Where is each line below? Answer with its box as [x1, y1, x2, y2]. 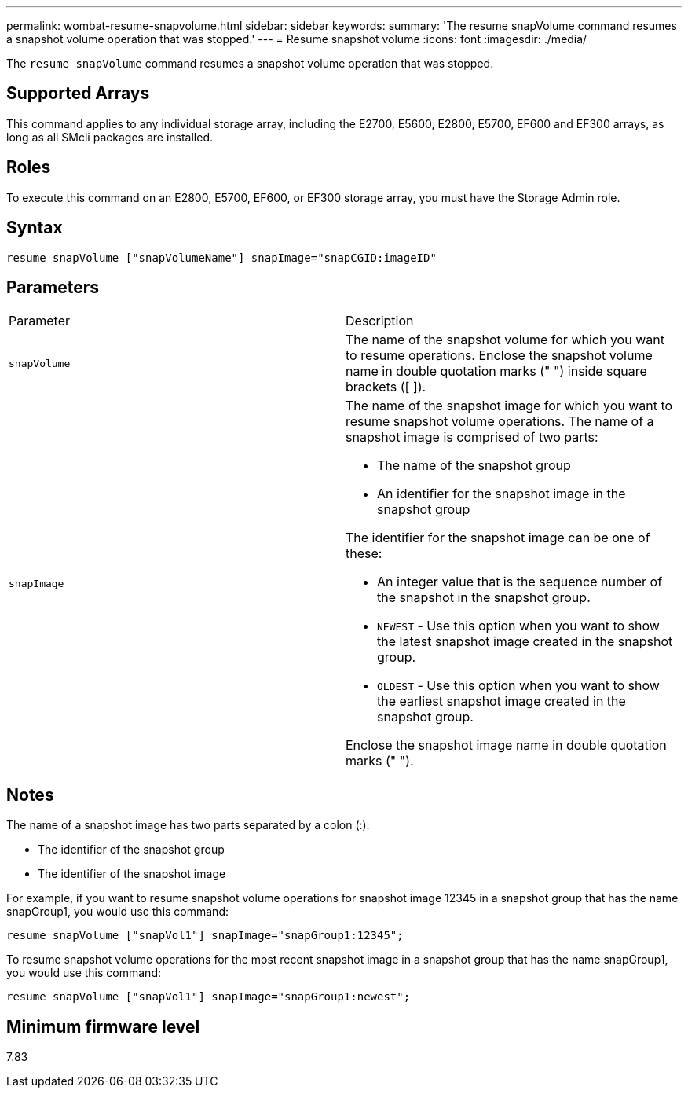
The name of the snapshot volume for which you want [346, 332, 664, 348]
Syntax [6, 218, 63, 238]
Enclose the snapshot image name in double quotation [346, 737, 667, 754]
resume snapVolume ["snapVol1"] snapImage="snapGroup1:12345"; [6, 929, 404, 942]
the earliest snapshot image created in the [377, 693, 626, 710]
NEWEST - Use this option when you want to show [377, 618, 660, 634]
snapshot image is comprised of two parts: [346, 429, 598, 446]
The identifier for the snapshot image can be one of [346, 530, 650, 546]
